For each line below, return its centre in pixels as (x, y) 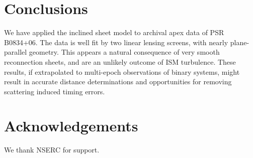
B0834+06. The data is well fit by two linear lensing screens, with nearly (116, 42)
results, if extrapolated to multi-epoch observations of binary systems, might (122, 71)
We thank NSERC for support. (52, 150)
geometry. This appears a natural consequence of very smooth (124, 52)
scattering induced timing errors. (55, 91)
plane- (240, 42)
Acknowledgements (71, 126)
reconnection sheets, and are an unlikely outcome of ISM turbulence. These (120, 61)
